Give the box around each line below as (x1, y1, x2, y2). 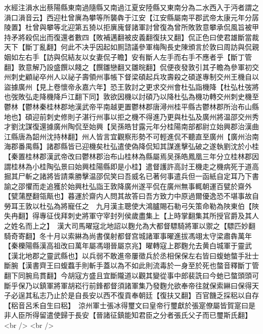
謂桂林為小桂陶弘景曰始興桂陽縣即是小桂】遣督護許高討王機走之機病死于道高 (4, 161, 259, 171)
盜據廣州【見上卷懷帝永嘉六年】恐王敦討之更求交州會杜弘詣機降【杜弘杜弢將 (4, 81, 259, 92)
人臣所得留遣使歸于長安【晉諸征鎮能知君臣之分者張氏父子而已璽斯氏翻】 (11, 310, 252, 320)
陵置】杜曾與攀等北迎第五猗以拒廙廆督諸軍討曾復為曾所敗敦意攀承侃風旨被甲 (4, 22, 259, 32)
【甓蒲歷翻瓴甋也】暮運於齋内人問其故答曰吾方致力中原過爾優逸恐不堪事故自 (4, 191, 259, 201)
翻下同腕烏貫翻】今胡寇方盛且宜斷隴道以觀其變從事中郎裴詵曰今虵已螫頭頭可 (4, 270, 259, 281)
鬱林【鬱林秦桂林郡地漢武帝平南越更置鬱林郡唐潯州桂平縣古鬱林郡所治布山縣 (4, 101, 259, 112)
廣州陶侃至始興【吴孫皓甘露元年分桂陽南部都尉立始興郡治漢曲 (53, 121, 259, 132)
